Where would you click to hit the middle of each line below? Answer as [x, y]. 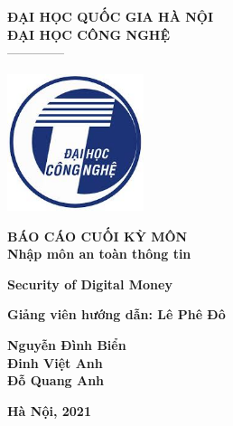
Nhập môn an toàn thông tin [99, 254]
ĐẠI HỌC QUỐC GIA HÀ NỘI [111, 16]
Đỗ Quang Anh [56, 380]
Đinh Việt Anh [55, 362]
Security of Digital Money [90, 284]
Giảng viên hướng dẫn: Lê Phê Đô [116, 314]
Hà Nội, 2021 [49, 410]
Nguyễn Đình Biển [67, 344]
